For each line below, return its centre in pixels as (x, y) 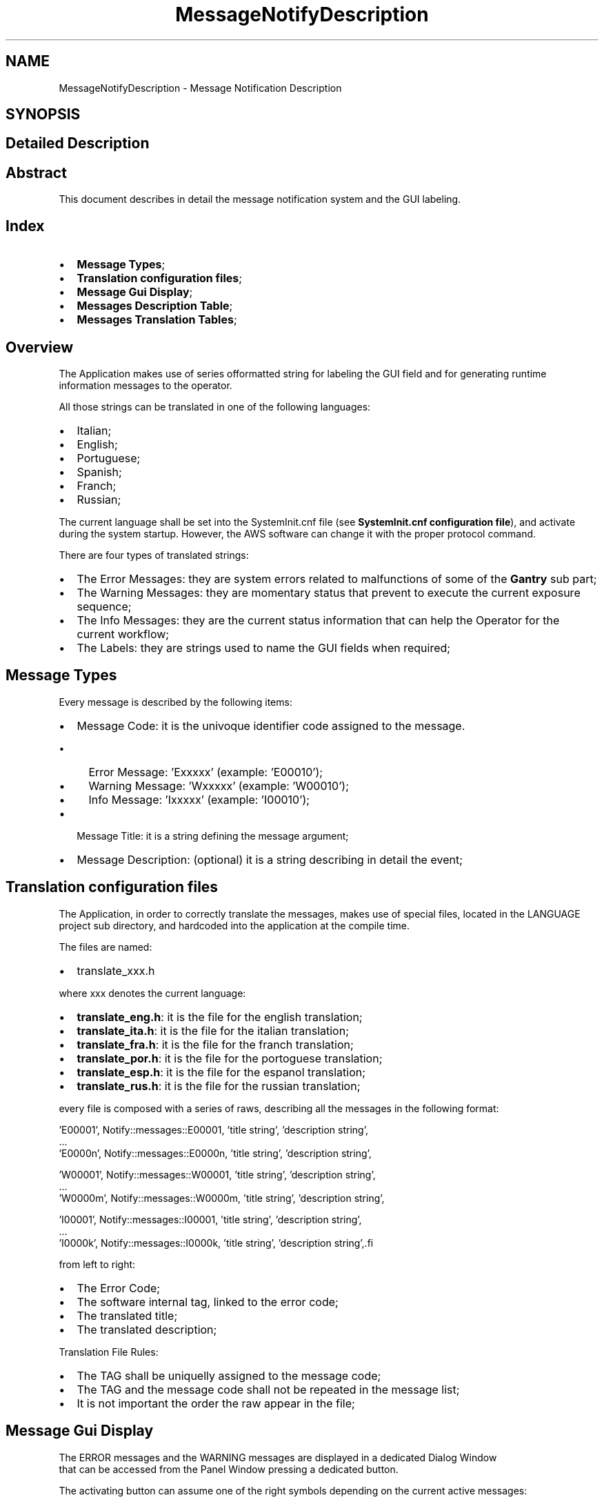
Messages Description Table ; (155, 306)
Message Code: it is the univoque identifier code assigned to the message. (271, 725)
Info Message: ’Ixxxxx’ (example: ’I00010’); (199, 799)
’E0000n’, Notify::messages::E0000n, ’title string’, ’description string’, (215, 1153)
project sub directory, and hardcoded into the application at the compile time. (234, 925)
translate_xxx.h (116, 970)
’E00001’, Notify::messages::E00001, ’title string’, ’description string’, (213, 1129)
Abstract (36, 172)
